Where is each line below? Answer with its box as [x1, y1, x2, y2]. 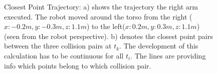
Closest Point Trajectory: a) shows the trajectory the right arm [4, 1, 198, 11]
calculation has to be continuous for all [4, 50, 124, 60]
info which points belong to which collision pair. [4, 60, 151, 70]
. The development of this [119, 40, 198, 51]
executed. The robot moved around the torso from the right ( [4, 11, 192, 21]
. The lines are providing [130, 50, 206, 60]
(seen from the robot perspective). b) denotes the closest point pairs [4, 30, 213, 41]
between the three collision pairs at [4, 40, 112, 51]
